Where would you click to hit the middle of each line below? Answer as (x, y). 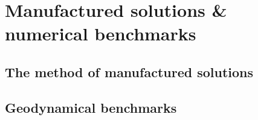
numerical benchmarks (101, 33)
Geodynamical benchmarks (91, 107)
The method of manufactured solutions (129, 71)
